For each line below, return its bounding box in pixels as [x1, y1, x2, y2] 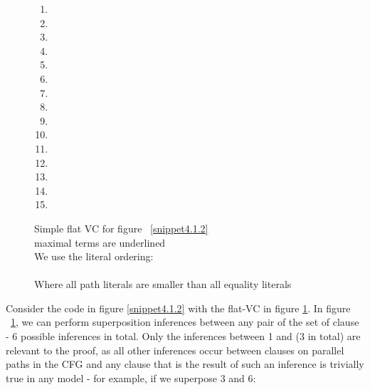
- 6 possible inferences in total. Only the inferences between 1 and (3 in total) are [6, 329, 361, 344]
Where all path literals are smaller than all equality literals [34, 277, 292, 292]
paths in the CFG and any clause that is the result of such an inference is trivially [6, 356, 364, 371]
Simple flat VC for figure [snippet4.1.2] [34, 220, 208, 235]
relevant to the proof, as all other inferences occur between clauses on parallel [6, 342, 344, 357]
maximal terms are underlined [34, 235, 166, 250]
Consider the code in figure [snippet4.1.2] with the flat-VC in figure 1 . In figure [6, 300, 351, 315]
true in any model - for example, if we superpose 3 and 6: [6, 370, 256, 385]
